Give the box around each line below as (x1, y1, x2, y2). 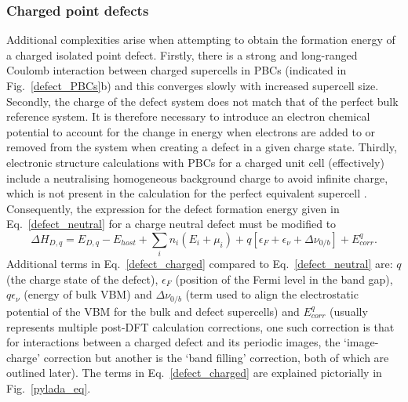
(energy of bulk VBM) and (24, 286, 152, 302)
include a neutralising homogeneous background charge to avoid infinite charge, (6, 169, 388, 186)
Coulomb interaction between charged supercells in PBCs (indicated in (6, 62, 347, 78)
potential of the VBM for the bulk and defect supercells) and (6, 302, 300, 319)
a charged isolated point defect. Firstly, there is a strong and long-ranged (6, 46, 358, 63)
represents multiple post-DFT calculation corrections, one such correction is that (6, 318, 395, 335)
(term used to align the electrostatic (185, 286, 359, 302)
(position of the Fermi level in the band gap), (175, 270, 393, 287)
